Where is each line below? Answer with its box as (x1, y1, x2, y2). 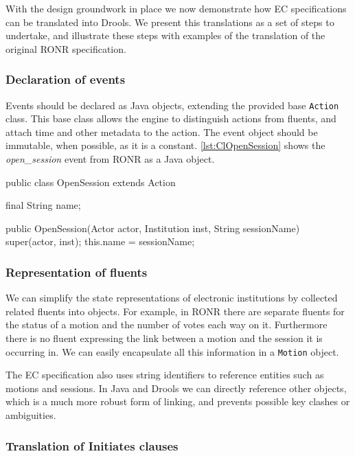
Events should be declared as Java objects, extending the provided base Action (5, 98, 339, 112)
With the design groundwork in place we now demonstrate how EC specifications (5, 1, 347, 15)
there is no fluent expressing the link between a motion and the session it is (5, 331, 323, 345)
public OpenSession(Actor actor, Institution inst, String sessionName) (5, 220, 300, 235)
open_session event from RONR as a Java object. (5, 152, 215, 166)
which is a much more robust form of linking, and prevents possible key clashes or (5, 394, 350, 409)
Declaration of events (5, 71, 126, 88)
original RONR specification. (5, 41, 126, 56)
